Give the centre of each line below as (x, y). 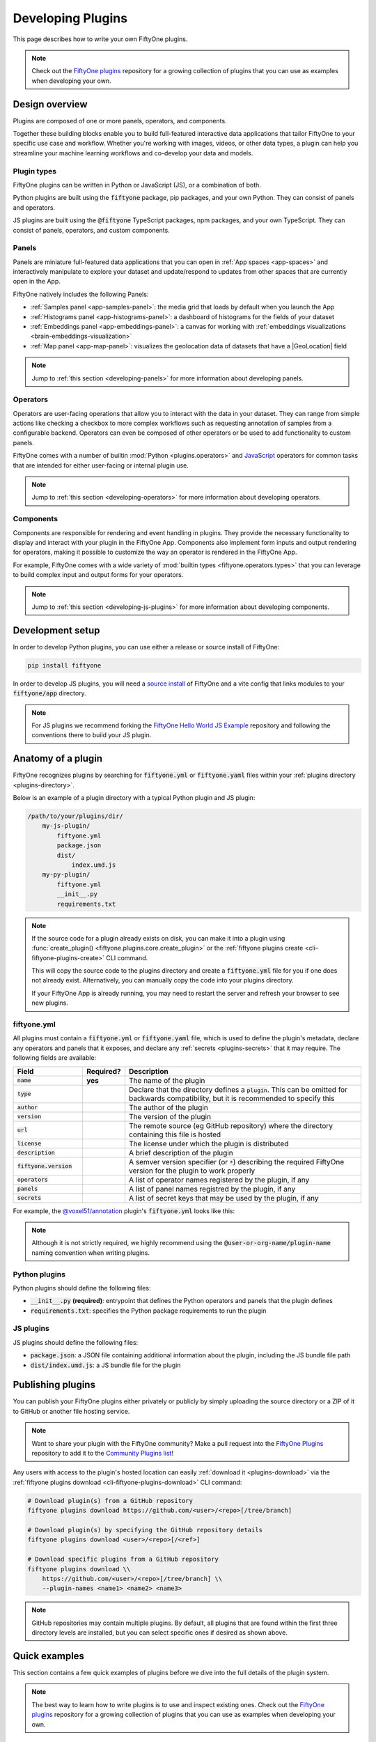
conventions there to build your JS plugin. (92, 735)
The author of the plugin (169, 1107)
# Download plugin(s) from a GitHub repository (110, 1501)
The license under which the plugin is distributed (209, 1143)
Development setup (56, 630)
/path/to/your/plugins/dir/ (75, 816)
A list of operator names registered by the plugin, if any (219, 1180)
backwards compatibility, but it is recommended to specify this (232, 1098)
